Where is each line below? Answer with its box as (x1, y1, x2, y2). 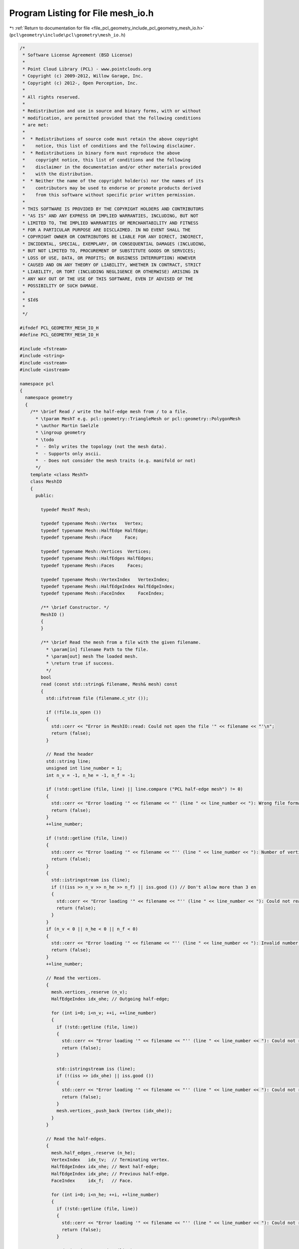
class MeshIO (30, 479, 62, 485)
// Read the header (45, 751, 94, 757)
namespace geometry (25, 395, 73, 401)
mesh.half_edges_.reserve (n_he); (51, 1150, 136, 1156)
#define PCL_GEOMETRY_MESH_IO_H (19, 332, 99, 337)
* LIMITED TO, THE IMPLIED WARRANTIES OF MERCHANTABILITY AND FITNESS (22, 220, 199, 226)
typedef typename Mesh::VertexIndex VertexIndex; (40, 577, 170, 582)
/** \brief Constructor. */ (40, 605, 110, 611)
